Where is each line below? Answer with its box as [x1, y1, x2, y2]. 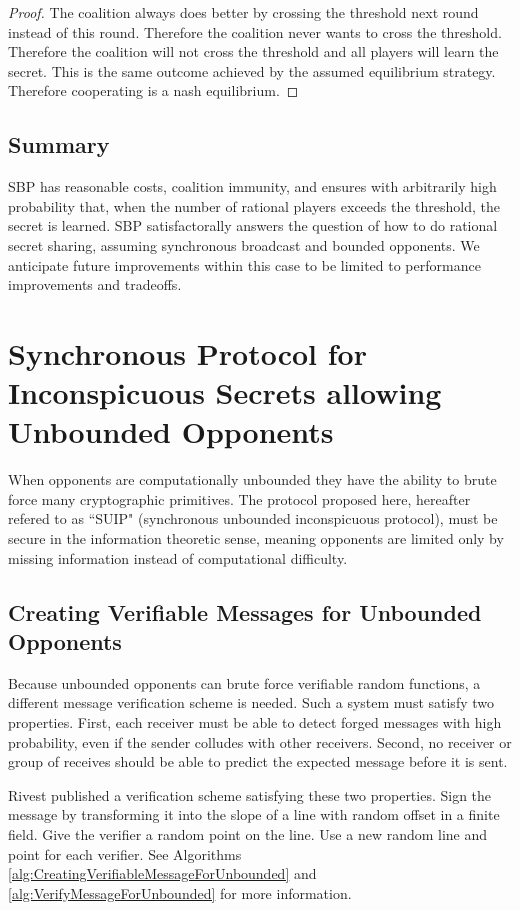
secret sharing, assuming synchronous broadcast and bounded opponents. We [8, 234, 480, 255]
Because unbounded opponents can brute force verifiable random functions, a [8, 672, 481, 693]
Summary [8, 129, 110, 160]
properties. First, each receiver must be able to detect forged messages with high [8, 711, 502, 732]
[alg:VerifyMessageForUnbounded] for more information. [8, 882, 352, 903]
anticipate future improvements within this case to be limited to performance [8, 254, 481, 275]
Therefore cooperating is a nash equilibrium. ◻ [8, 80, 299, 101]
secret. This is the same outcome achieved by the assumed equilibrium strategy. [8, 60, 496, 81]
